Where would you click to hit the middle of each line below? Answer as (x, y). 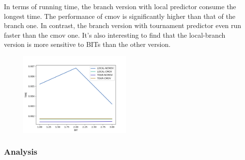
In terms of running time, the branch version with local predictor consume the (120, 6)
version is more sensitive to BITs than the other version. (87, 44)
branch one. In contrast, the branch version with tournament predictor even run (123, 25)
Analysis (21, 152)
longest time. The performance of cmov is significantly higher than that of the (120, 16)
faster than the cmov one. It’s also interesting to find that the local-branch (115, 35)
